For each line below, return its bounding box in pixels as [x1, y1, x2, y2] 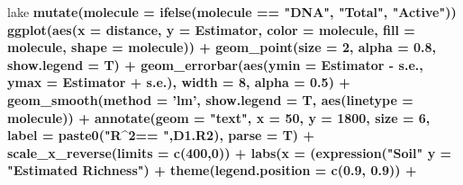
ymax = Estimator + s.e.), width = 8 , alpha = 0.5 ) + [7, 73, 350, 92]
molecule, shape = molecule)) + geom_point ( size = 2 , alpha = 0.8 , [7, 38, 437, 57]
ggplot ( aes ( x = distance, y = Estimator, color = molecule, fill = [7, 20, 415, 39]
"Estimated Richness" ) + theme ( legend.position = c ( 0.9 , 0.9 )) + [7, 161, 417, 180]
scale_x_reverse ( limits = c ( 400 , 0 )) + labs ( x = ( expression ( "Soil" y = [7, 143, 452, 162]
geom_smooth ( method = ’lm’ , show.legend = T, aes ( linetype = [7, 90, 413, 109]
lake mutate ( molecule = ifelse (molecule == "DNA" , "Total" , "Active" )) [7, 3, 457, 21]
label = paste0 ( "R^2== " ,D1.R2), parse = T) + [7, 126, 314, 145]
